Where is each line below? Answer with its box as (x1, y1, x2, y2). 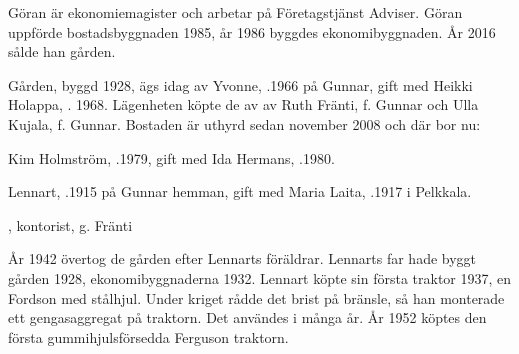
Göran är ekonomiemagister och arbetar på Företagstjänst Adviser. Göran (8, 2, 463, 22)
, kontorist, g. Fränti (8, 214, 133, 235)
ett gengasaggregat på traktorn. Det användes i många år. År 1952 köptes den (8, 307, 487, 328)
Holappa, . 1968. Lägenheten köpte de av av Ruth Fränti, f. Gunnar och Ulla (8, 94, 479, 115)
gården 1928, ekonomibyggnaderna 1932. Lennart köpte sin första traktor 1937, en (8, 267, 512, 288)
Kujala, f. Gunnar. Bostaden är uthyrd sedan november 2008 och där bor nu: (8, 113, 481, 134)
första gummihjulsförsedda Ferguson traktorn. (8, 326, 289, 347)
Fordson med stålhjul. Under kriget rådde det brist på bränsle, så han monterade (8, 287, 505, 308)
